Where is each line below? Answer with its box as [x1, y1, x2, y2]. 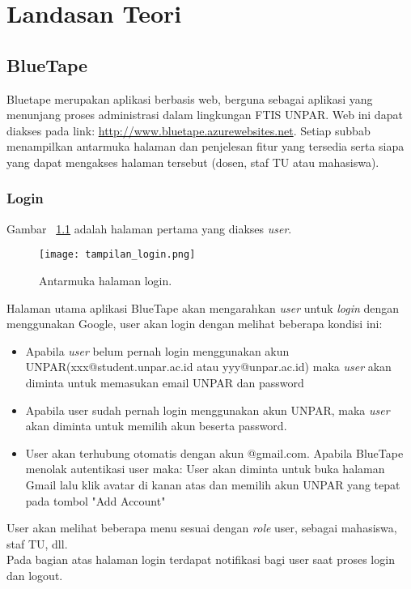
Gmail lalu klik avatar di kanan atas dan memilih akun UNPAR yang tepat [25, 476, 400, 493]
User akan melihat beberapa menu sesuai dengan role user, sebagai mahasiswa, [6, 519, 397, 536]
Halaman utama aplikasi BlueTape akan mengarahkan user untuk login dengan [6, 299, 400, 316]
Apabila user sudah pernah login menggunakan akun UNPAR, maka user [25, 401, 390, 418]
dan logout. [6, 566, 63, 583]
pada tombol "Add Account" [25, 492, 166, 509]
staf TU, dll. [6, 535, 68, 552]
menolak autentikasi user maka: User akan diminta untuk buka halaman [25, 460, 385, 477]
